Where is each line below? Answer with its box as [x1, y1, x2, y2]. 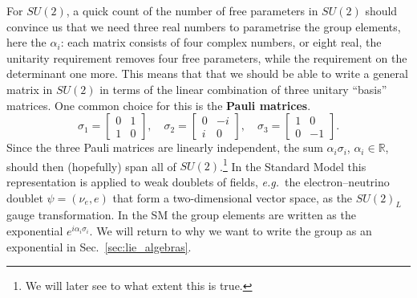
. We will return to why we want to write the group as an [89, 222, 372, 239]
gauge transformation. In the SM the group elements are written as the [6, 206, 356, 223]
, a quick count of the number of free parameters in [66, 2, 318, 18]
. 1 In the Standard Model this [220, 155, 366, 174]
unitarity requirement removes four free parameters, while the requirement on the [6, 49, 407, 66]
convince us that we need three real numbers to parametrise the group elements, [6, 18, 401, 35]
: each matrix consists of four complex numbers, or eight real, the [60, 34, 382, 51]
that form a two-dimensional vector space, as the [112, 189, 353, 206]
